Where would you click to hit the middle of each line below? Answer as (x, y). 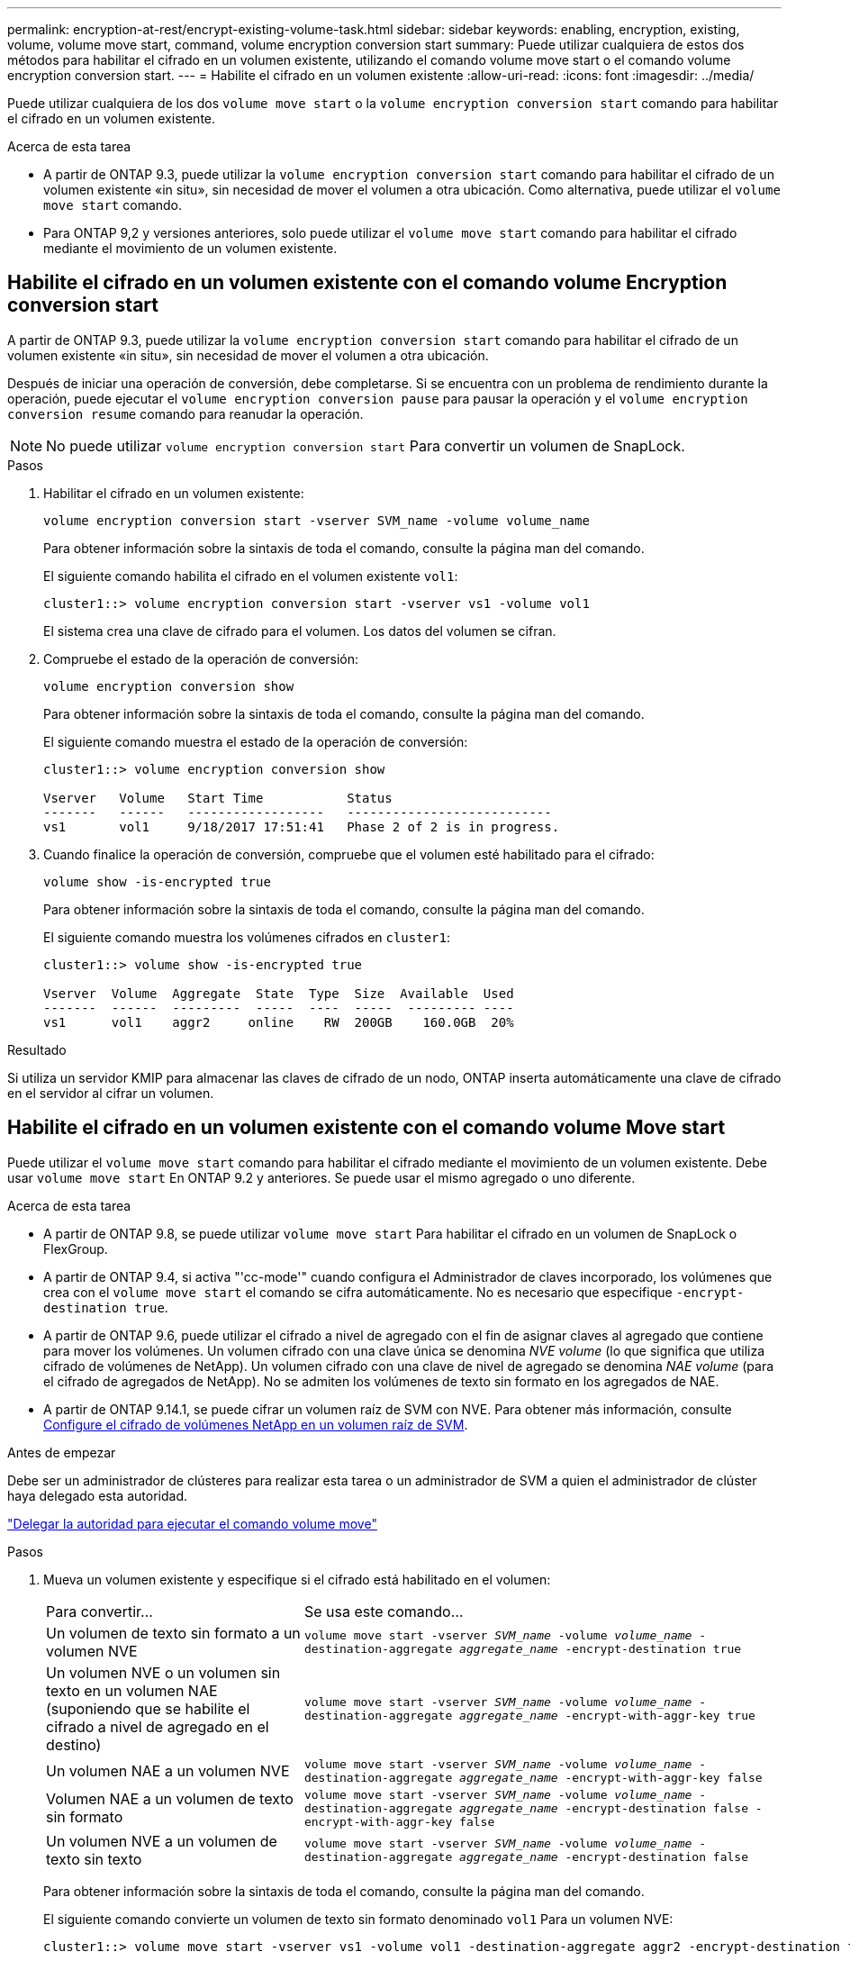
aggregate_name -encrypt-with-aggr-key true (607, 1715)
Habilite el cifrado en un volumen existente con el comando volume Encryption (367, 283)
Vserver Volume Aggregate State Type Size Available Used (279, 993)
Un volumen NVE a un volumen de (162, 1841)
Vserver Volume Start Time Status (218, 798)
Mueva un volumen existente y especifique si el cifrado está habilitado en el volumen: (297, 1579)
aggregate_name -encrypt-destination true (601, 1648)
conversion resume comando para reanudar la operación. (185, 413)
